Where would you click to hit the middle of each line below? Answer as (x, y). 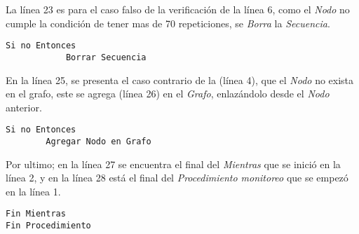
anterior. (24, 107)
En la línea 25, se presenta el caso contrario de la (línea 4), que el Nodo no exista (180, 80)
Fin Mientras (36, 214)
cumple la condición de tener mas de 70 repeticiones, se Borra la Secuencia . (168, 23)
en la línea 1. (33, 191)
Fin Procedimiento (48, 226)
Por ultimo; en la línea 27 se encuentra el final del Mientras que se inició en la (173, 164)
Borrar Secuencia (106, 57)
